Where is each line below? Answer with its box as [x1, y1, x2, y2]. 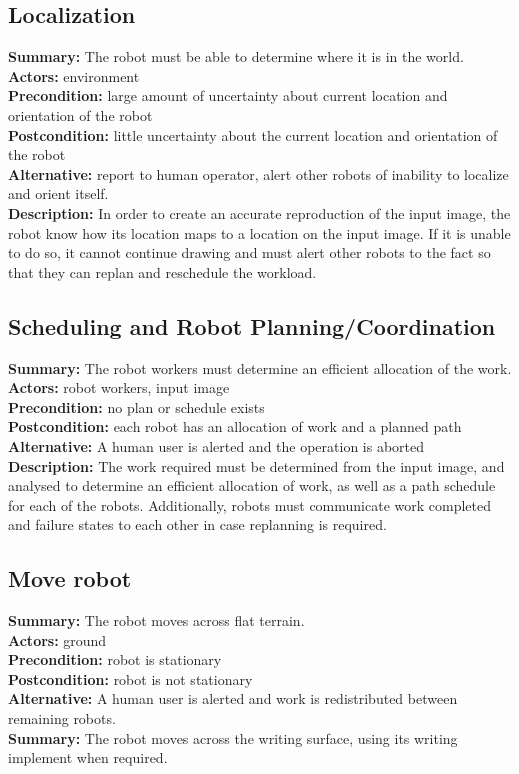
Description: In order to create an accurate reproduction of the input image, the [8, 202, 511, 223]
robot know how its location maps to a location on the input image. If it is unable [8, 222, 511, 243]
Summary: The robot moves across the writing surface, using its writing [8, 727, 458, 748]
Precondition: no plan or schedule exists [8, 396, 265, 417]
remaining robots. [8, 708, 116, 729]
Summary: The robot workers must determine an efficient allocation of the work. [8, 357, 512, 378]
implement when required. [8, 747, 168, 768]
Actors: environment [8, 65, 140, 86]
